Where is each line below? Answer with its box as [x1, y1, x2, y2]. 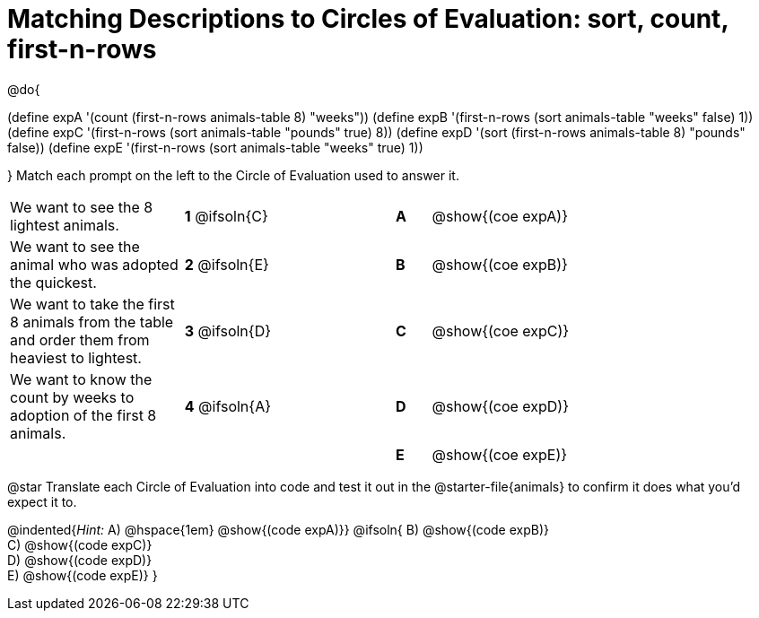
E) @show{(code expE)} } [7, 567, 158, 583]
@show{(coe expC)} [432, 321, 570, 340]
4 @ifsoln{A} [184, 396, 271, 415]
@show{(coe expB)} [432, 255, 568, 274]
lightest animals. [10, 215, 119, 234]
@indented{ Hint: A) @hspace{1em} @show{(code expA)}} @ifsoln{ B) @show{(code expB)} [7, 521, 550, 537]
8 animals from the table [10, 312, 174, 331]
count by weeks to [10, 387, 135, 406]
